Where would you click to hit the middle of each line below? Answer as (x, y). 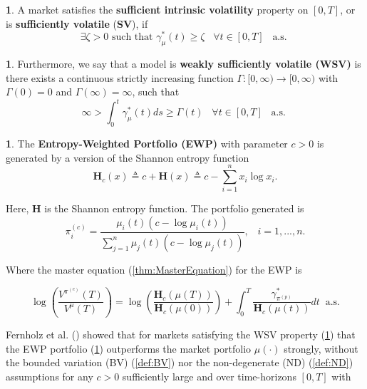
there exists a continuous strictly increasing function (120, 77)
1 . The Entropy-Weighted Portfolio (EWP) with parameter (147, 144)
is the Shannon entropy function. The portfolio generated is (174, 208)
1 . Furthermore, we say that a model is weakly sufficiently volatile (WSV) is (183, 64)
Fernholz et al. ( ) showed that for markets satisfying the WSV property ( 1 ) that (181, 334)
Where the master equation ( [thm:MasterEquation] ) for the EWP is (154, 269)
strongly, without (321, 348)
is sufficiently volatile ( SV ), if (77, 23)
